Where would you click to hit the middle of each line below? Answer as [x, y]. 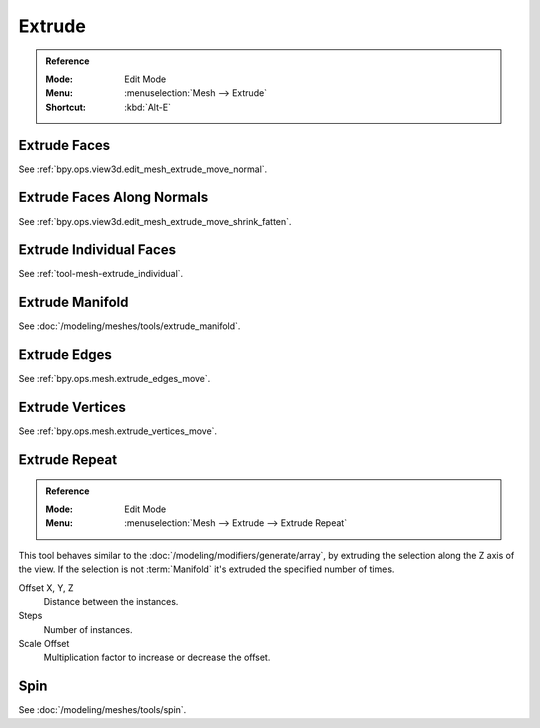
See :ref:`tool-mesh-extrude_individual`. [101, 274]
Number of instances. [88, 629]
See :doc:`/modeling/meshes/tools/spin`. [102, 710]
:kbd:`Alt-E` [148, 107]
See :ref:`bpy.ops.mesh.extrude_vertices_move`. [118, 431]
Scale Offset [44, 644]
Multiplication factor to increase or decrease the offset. [157, 657]
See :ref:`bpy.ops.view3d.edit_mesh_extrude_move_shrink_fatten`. [155, 221]
